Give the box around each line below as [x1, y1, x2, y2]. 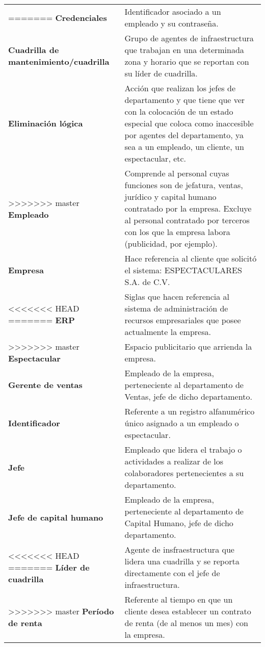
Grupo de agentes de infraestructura [124, 32, 254, 44]
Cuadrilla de [8, 44, 59, 56]
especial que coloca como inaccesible [124, 117, 254, 129]
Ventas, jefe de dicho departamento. [124, 391, 252, 402]
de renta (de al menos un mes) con [124, 617, 248, 629]
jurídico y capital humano [124, 191, 217, 202]
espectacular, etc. [124, 152, 187, 164]
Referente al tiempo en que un [124, 593, 233, 605]
